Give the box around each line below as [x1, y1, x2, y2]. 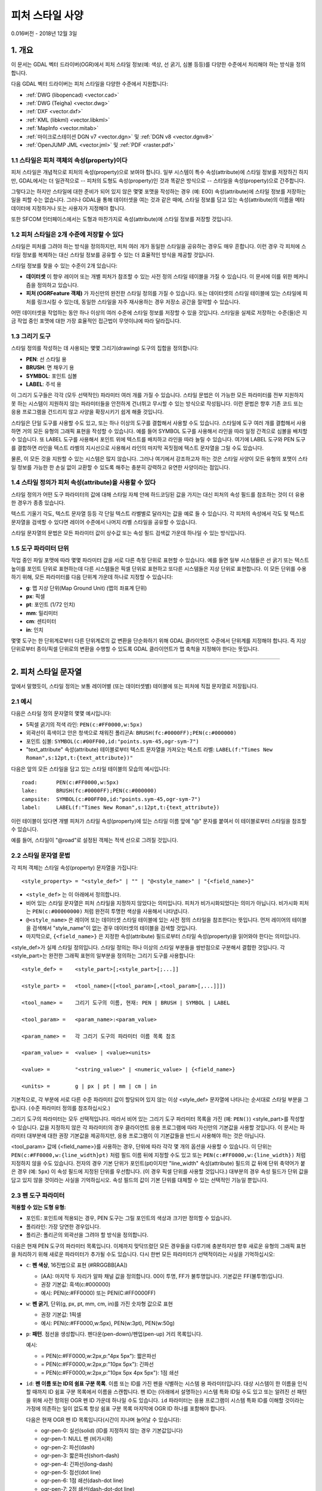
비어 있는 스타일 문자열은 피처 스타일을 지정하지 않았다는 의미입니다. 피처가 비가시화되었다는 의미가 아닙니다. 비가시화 [26, 899, 298, 907]
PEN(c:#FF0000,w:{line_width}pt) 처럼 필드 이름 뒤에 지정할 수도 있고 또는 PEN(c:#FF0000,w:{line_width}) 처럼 [11, 1151, 306, 1158]
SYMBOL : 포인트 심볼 [26, 372, 78, 379]
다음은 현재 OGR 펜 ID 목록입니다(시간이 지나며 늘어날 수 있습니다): [26, 1416, 181, 1423]
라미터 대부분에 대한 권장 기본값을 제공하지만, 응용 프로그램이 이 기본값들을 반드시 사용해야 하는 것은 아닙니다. [11, 1132, 265, 1139]
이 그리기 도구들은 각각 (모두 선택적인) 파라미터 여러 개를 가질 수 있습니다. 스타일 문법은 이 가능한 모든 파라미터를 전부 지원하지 [11, 391, 304, 399]
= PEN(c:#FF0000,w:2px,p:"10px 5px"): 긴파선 [41, 1360, 154, 1368]
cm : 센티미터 [26, 618, 57, 625]
